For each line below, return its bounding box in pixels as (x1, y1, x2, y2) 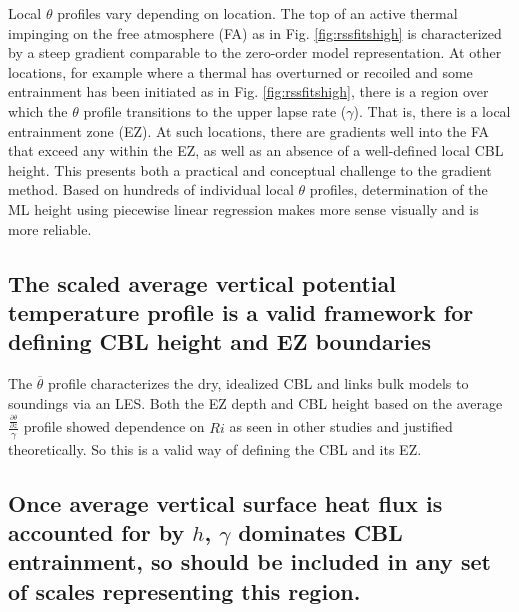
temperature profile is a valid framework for (8, 296, 474, 327)
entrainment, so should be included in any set (8, 546, 491, 577)
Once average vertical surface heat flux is (8, 487, 443, 518)
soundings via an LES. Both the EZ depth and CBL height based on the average (8, 392, 503, 413)
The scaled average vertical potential (8, 267, 396, 298)
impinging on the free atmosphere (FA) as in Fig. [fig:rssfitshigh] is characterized (8, 22, 502, 43)
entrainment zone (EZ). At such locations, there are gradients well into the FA (8, 120, 490, 141)
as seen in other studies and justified (229, 416, 453, 437)
